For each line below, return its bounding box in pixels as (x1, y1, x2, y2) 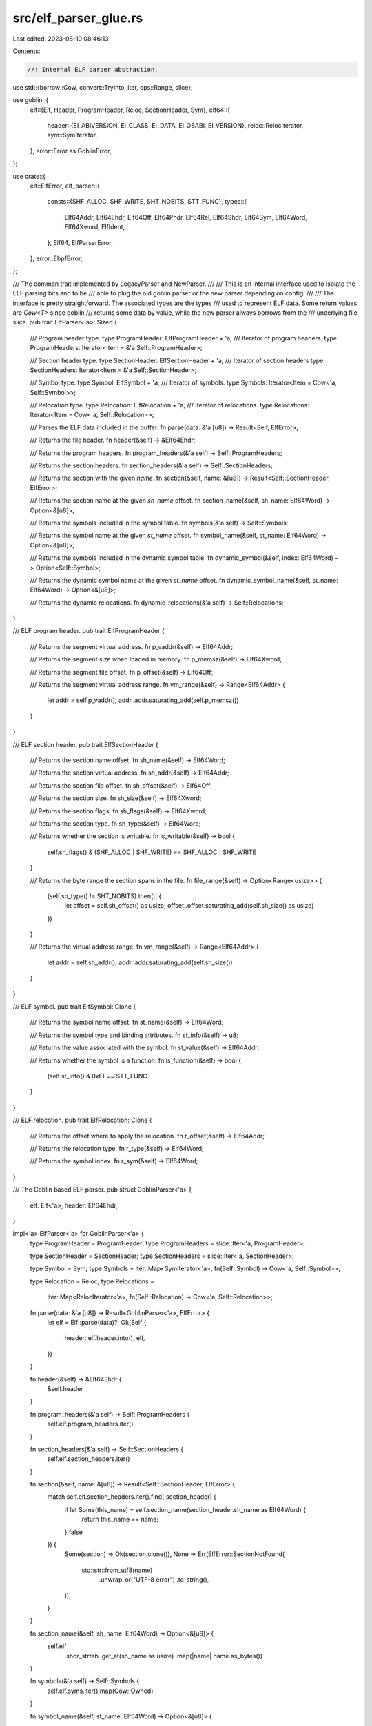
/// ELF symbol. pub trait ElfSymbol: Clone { (12, 1002, 136, 1011)
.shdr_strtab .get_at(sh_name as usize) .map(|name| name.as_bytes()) (64, 1651, 263, 1660)
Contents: (12, 47, 41, 55)
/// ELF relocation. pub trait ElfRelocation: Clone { (12, 1116, 152, 1125)
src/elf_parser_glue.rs (12, 10, 143, 26)
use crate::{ (12, 172, 46, 180)
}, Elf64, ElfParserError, (47, 238, 114, 246)
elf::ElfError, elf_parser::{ (30, 182, 100, 190)
